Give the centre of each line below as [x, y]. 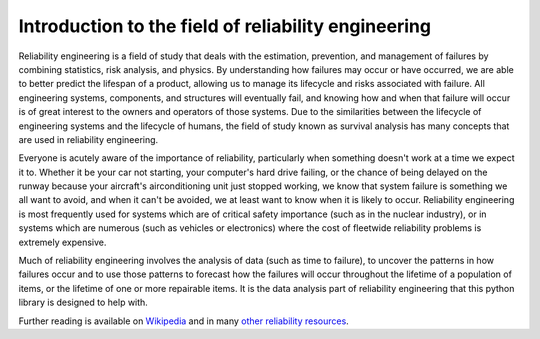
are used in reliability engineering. [88, 139]
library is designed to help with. [83, 302]
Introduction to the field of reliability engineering [225, 26]
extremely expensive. [62, 242]
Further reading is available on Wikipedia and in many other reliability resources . [183, 321]
